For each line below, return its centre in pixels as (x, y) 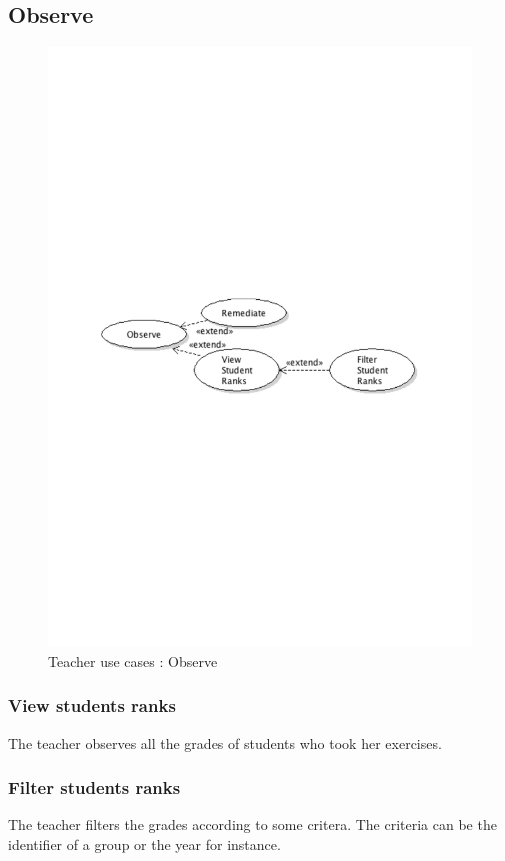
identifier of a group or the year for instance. (144, 843)
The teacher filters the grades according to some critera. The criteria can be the (252, 824)
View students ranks (92, 705)
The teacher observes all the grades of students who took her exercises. (225, 742)
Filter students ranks (94, 787)
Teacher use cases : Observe (133, 660)
